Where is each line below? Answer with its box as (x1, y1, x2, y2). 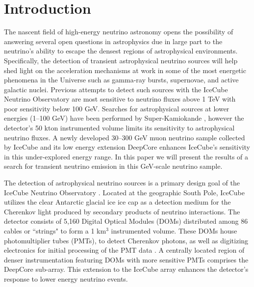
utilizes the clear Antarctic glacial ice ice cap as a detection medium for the (4, 197, 231, 207)
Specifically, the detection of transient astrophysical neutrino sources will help (4, 55, 238, 65)
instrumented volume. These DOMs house (111, 226, 237, 235)
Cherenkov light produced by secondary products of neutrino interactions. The (4, 206, 240, 216)
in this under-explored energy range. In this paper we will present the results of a (4, 151, 249, 161)
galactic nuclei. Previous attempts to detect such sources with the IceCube (4, 84, 228, 94)
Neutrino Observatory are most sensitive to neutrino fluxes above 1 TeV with (4, 94, 236, 104)
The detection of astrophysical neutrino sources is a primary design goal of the (4, 178, 240, 188)
